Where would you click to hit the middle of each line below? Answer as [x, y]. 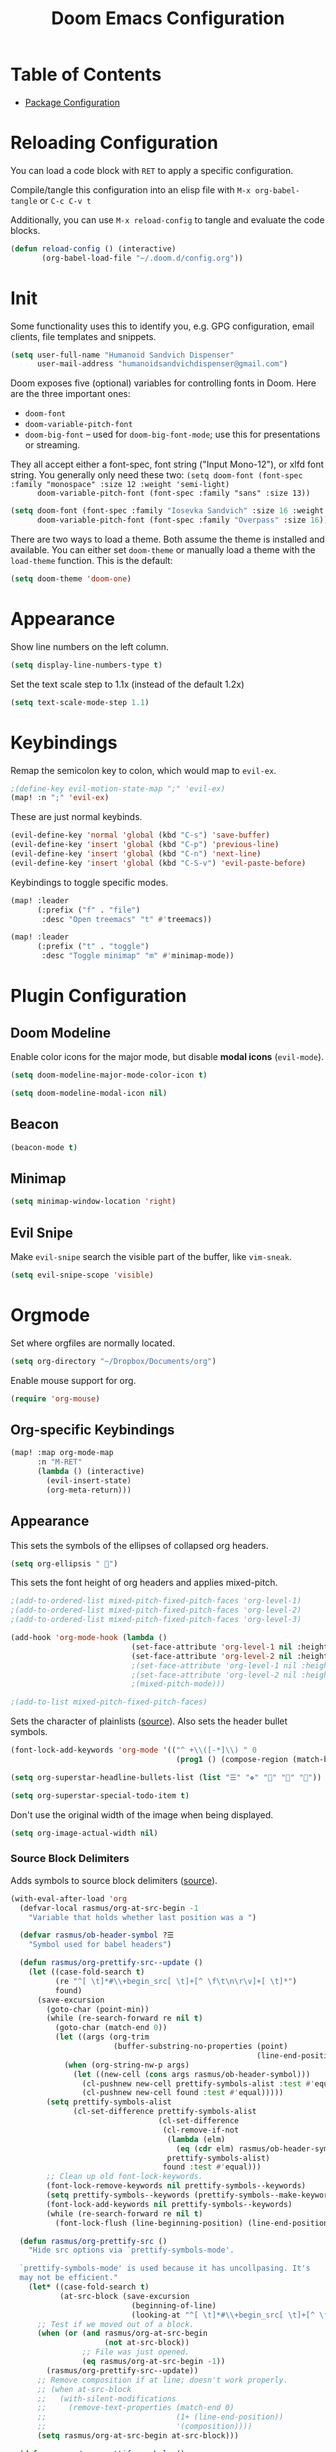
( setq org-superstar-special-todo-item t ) [100, 1795]
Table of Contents [86, 74]
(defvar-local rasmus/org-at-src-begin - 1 [109, 1908]
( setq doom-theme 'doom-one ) [71, 579]
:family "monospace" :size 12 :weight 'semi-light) [120, 485]
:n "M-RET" [59, 1462]
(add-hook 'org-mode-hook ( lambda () [89, 1638]
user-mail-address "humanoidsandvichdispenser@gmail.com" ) [162, 364]
